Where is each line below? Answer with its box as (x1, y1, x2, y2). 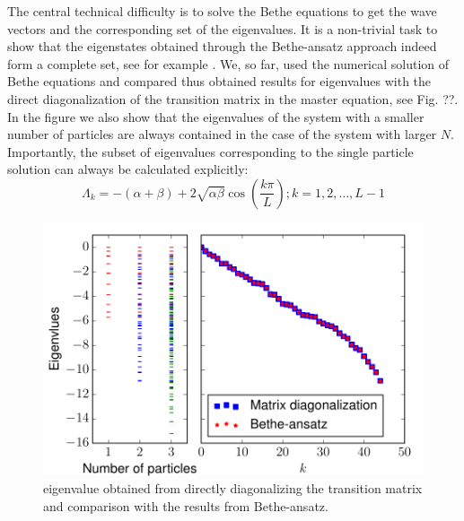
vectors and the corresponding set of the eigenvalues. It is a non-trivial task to (7, 19, 438, 38)
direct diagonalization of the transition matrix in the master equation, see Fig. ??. (7, 89, 459, 108)
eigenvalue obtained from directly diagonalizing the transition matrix (43, 479, 423, 498)
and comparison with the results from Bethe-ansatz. (43, 496, 328, 515)
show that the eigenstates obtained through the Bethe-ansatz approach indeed (7, 37, 437, 56)
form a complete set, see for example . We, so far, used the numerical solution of (7, 54, 450, 73)
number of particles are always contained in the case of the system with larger (7, 125, 437, 143)
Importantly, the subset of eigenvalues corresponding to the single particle (7, 142, 414, 161)
